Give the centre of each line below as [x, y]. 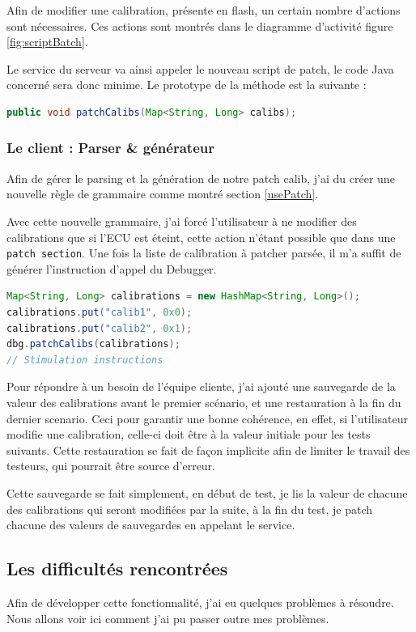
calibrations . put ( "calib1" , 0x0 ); [100, 312]
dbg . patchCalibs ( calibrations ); [93, 344]
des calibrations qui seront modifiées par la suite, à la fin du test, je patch [190, 509]
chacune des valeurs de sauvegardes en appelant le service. [151, 525]
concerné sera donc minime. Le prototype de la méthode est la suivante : [187, 85]
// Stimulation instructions [85, 360]
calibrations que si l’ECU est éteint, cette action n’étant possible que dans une [201, 237]
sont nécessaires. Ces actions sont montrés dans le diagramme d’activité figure [200, 25]
